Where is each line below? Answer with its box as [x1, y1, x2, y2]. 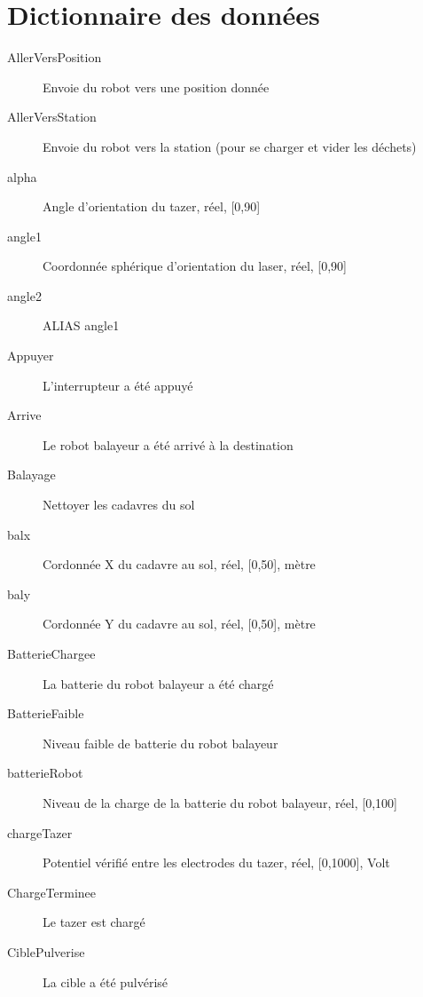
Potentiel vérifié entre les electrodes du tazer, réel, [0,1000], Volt [43, 853, 390, 872]
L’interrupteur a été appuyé [43, 376, 193, 394]
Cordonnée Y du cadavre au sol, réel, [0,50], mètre [43, 614, 316, 633]
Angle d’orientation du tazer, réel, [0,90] [43, 197, 261, 216]
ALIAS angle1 [43, 316, 120, 335]
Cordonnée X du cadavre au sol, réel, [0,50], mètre [43, 555, 316, 574]
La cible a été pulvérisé [43, 972, 168, 991]
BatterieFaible [7, 704, 84, 723]
